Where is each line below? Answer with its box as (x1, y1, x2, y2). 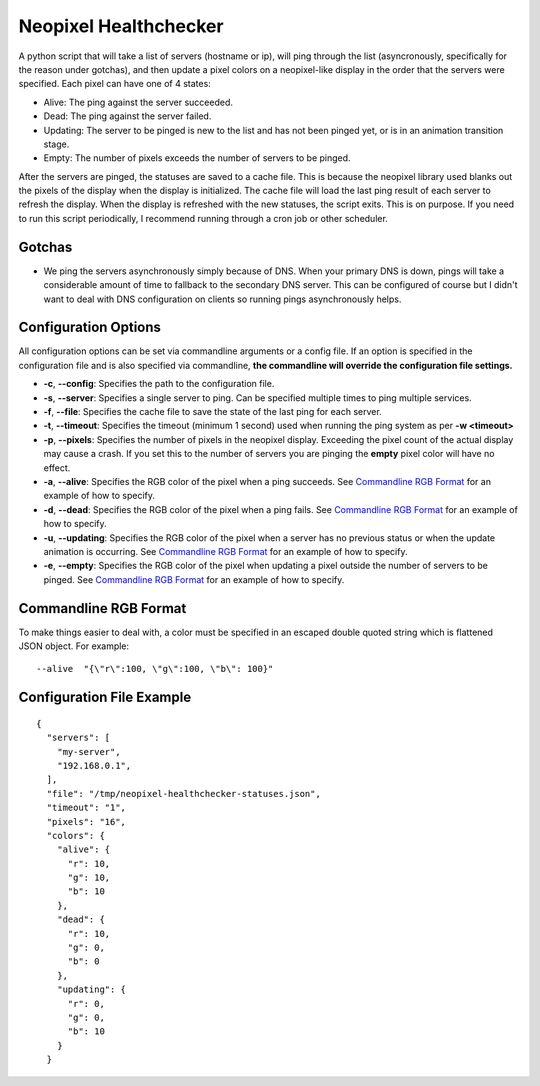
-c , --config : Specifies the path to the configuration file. (43, 378, 275, 390)
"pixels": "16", (46, 816, 127, 827)
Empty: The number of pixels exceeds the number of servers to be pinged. (43, 152, 351, 164)
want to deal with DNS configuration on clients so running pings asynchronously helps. (43, 293, 402, 305)
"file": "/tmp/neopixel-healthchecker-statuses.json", (46, 788, 322, 799)
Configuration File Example (18, 689, 192, 706)
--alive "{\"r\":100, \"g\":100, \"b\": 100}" (36, 663, 274, 675)
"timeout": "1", (46, 802, 127, 814)
